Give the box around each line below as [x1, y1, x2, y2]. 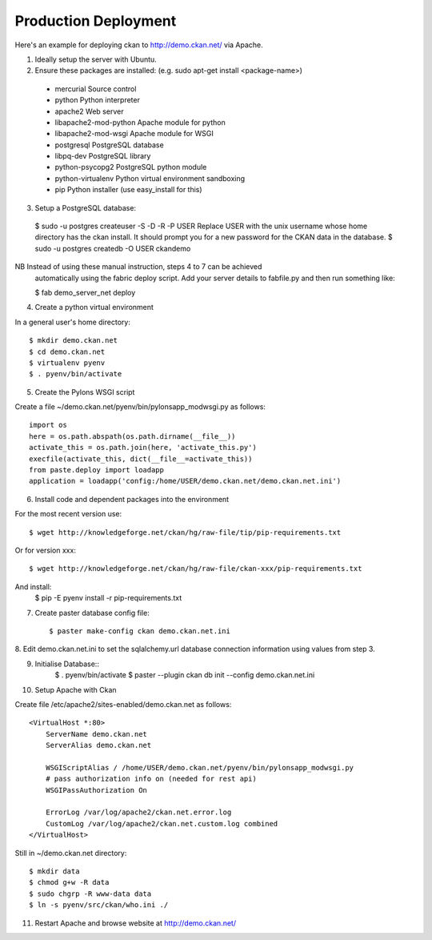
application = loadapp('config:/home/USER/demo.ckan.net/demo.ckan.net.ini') [29, 476, 342, 486]
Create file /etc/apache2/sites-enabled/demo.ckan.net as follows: [14, 699, 232, 709]
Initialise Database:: [34, 659, 100, 669]
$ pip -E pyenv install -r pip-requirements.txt [34, 593, 182, 603]
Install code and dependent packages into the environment [34, 494, 230, 504]
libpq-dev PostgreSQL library [54, 151, 151, 161]
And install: [14, 581, 52, 592]
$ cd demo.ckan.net [29, 347, 106, 356]
